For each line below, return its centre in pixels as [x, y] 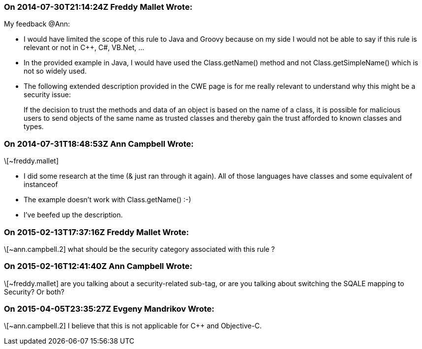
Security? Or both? [34, 292]
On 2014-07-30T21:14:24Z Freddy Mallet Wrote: [98, 7]
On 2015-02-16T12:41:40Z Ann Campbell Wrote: [98, 266]
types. [34, 127]
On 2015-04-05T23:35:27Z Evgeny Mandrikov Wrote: [109, 309]
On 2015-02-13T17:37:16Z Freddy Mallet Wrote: [97, 232]
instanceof [41, 185]
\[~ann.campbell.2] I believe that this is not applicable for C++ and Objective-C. [133, 326]
